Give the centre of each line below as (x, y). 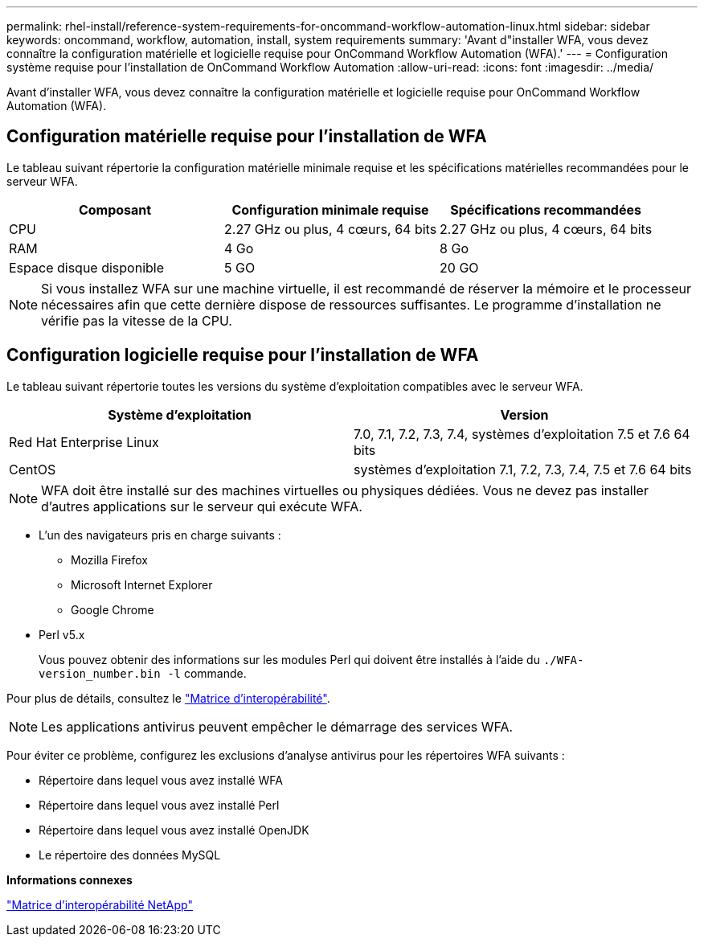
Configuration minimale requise (330, 209)
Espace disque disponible (87, 267)
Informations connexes (70, 879)
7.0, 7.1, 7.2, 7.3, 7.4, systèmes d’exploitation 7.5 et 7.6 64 (522, 434)
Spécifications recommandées (546, 209)
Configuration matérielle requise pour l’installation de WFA (247, 137)
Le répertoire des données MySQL (130, 855)
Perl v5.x (62, 634)
